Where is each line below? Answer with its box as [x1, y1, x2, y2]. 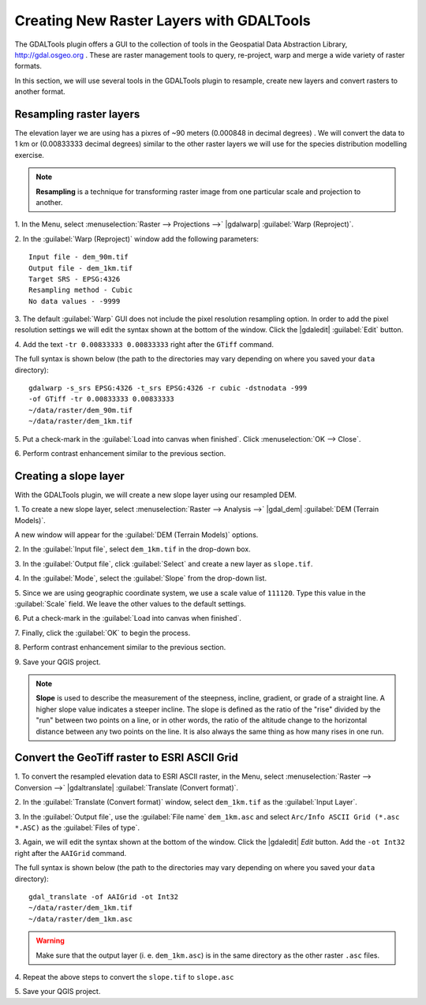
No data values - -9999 [28, 297, 121, 305]
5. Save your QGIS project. [14, 987, 101, 996]
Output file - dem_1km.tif [28, 263, 133, 272]
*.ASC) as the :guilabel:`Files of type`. [14, 823, 140, 832]
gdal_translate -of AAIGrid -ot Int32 [28, 892, 179, 901]
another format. [14, 87, 66, 96]
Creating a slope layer [14, 469, 125, 483]
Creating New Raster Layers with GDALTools [14, 12, 311, 29]
